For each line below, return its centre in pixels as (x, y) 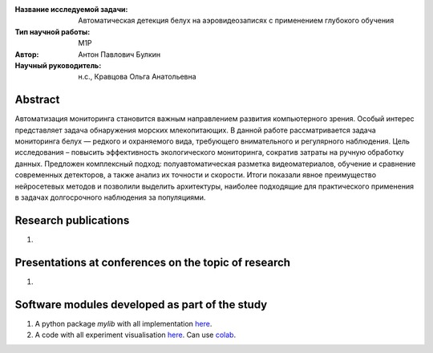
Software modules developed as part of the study (141, 304)
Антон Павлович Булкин (119, 54)
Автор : (27, 54)
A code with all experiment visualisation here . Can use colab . (136, 335)
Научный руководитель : (58, 65)
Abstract (37, 100)
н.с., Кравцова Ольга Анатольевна (137, 77)
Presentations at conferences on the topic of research (153, 262)
